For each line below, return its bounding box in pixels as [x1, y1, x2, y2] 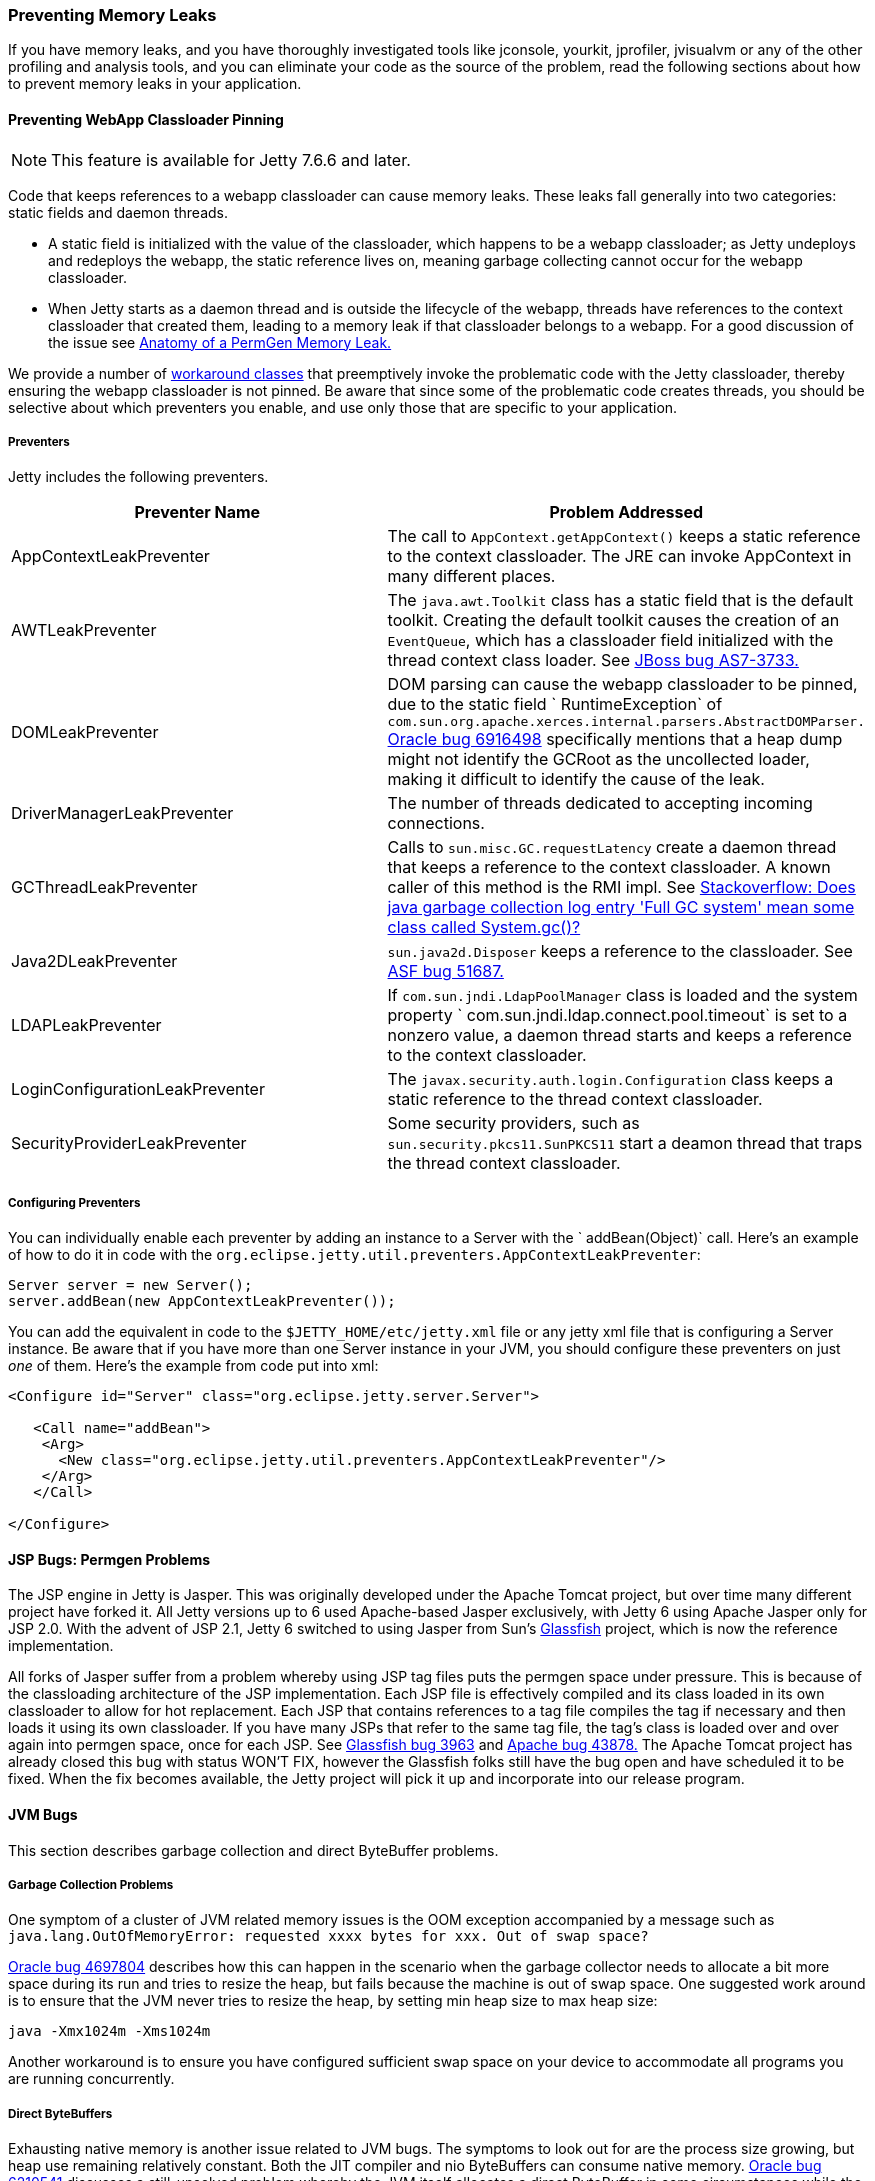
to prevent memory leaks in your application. [8, 75, 302, 93]
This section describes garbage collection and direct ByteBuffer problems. [8, 1841, 499, 1859]
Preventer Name [134, 502, 261, 523]
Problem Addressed [549, 502, 704, 523]
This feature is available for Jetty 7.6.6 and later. [51, 149, 411, 170]
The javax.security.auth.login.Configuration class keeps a [387, 1069, 834, 1090]
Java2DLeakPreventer [11, 951, 178, 972]
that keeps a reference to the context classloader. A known [387, 857, 831, 878]
